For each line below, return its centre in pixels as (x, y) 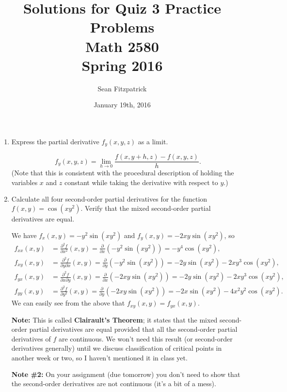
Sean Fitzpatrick (122, 88)
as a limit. (153, 141)
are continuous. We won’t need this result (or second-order (146, 338)
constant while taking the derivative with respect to (141, 182)
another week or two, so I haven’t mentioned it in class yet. (99, 357)
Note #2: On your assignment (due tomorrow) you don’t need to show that (126, 374)
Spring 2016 (122, 65)
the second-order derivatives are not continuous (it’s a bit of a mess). (114, 383)
